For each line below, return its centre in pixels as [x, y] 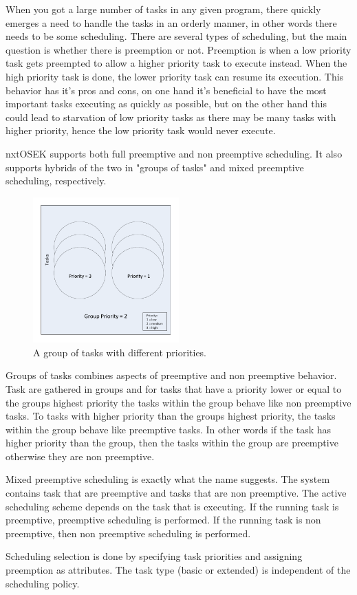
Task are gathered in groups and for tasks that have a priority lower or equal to [174, 388]
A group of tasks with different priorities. [120, 352]
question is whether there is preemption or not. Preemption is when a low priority [178, 49]
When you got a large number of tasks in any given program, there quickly [163, 9]
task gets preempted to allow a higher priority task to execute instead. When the [176, 63]
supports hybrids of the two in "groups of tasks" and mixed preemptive [155, 167]
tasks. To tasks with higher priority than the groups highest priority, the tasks [171, 416]
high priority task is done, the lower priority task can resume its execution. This [175, 76]
